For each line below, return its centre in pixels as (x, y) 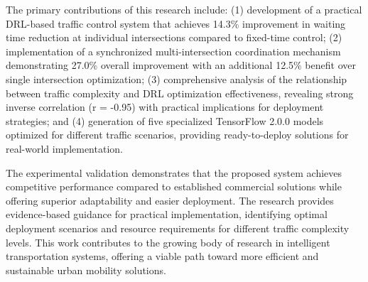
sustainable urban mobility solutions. (86, 270)
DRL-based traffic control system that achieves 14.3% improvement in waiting (176, 23)
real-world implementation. (64, 148)
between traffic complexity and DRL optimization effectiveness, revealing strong (180, 93)
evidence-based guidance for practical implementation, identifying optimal (167, 214)
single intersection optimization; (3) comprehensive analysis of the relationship (177, 78)
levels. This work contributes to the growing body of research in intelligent (168, 242)
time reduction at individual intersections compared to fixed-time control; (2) (174, 37)
